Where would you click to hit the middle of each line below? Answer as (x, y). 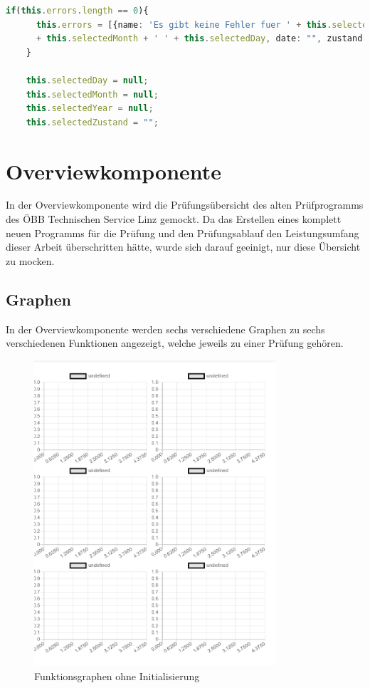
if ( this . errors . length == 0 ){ (77, 11)
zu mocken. (30, 260)
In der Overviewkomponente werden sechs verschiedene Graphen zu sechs (165, 329)
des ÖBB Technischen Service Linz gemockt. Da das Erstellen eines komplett (174, 219)
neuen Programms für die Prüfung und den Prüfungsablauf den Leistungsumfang (183, 233)
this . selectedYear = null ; (90, 109)
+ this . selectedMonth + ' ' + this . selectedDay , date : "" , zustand (199, 39)
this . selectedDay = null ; (87, 80)
